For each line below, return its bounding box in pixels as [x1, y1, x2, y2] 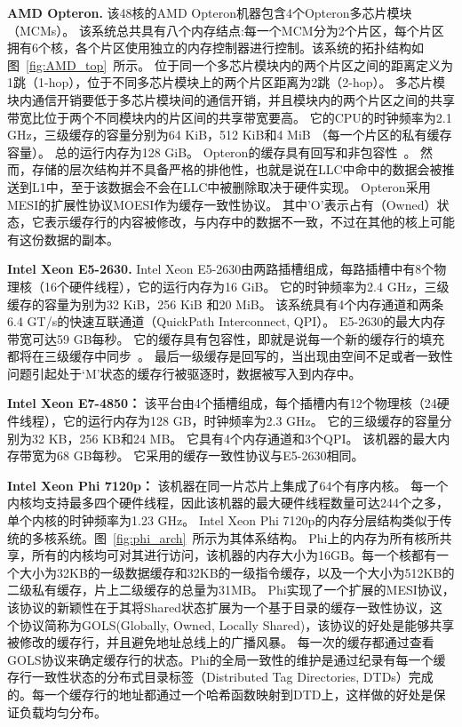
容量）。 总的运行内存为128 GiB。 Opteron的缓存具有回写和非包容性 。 [7, 142, 417, 161]
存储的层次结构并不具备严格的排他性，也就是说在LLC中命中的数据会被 [31, 160, 442, 179]
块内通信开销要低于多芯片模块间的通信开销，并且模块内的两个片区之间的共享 [7, 90, 455, 108]
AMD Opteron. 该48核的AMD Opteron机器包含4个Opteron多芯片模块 [7, 4, 412, 21]
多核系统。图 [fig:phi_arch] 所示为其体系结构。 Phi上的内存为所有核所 [31, 528, 440, 547]
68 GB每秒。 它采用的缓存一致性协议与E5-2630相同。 [56, 446, 364, 465]
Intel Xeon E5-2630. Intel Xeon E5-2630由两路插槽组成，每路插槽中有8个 [7, 260, 434, 278]
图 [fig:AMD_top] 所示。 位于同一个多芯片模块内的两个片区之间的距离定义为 [7, 55, 453, 74]
